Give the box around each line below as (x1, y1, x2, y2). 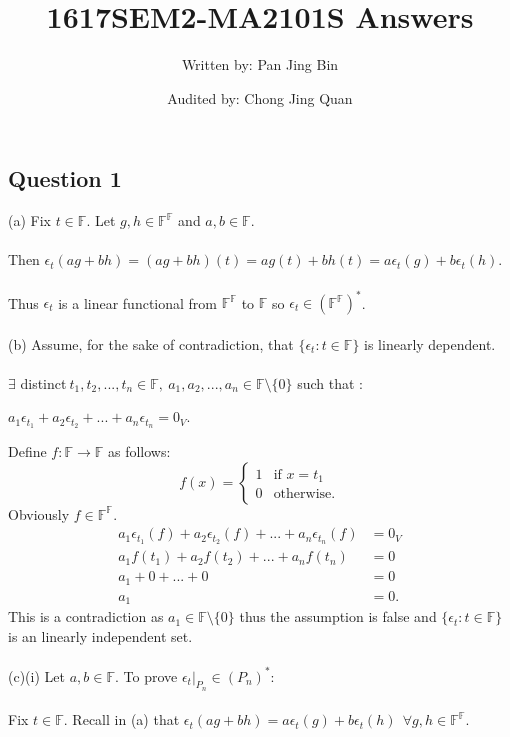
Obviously (8, 503, 70, 524)
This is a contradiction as (8, 606, 164, 627)
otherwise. (273, 487, 336, 502)
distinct (20, 372, 67, 393)
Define (8, 441, 47, 462)
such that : (297, 372, 363, 393)
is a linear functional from (58, 292, 217, 312)
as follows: (107, 441, 171, 462)
